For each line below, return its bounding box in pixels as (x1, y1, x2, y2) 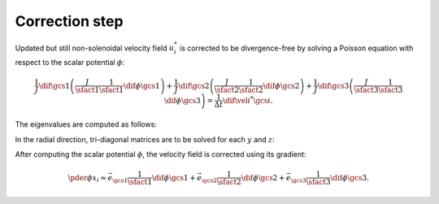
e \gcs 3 (285, 173, 306, 184)
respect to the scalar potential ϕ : (15, 58, 125, 67)
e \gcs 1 (107, 173, 128, 184)
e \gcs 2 (196, 173, 217, 184)
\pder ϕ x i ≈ (67, 173, 107, 184)
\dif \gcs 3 (317, 81, 350, 90)
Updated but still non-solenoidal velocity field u (15, 43, 175, 53)
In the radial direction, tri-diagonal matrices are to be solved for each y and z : (15, 134, 276, 144)
